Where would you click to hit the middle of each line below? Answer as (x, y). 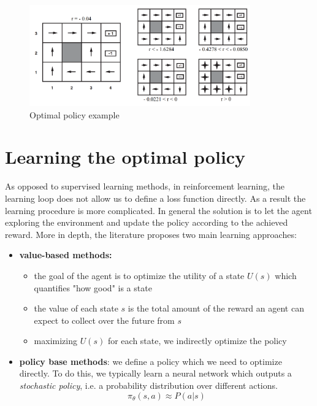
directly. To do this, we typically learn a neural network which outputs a (155, 373)
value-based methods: (66, 255)
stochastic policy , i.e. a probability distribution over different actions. (148, 385)
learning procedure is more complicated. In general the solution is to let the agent (158, 210)
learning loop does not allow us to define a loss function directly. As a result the (155, 198)
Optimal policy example (74, 114)
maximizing (55, 341)
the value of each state (76, 308)
